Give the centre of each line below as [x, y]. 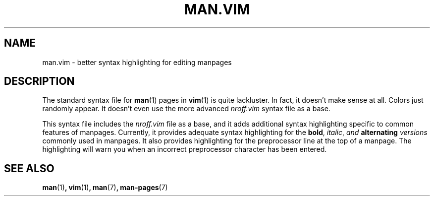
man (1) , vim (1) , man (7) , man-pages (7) [105, 188]
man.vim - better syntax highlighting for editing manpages [137, 62]
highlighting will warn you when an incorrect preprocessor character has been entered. [185, 149]
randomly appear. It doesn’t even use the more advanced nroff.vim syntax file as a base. [186, 109]
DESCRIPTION [39, 81]
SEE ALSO [29, 168]
